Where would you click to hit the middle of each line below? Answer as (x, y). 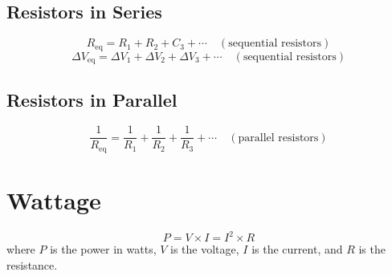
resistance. (32, 265)
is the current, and (297, 249)
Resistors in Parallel (92, 99)
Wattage (54, 200)
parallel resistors (278, 138)
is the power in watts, (103, 249)
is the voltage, (205, 249)
